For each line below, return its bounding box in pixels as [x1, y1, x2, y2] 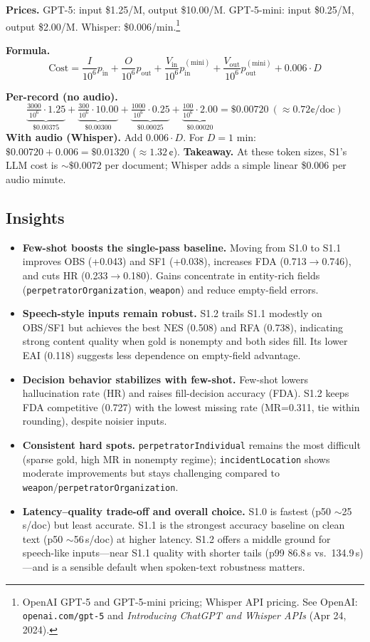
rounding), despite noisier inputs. [22, 413, 167, 428]
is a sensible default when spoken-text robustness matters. [52, 559, 305, 574]
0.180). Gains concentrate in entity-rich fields [123, 268, 320, 283]
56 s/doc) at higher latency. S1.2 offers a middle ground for [73, 531, 331, 546]
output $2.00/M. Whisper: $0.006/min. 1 [6, 16, 181, 33]
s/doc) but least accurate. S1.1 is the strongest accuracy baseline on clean [22, 517, 345, 532]
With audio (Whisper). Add [6, 130, 143, 145]
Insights [6, 207, 65, 229]
